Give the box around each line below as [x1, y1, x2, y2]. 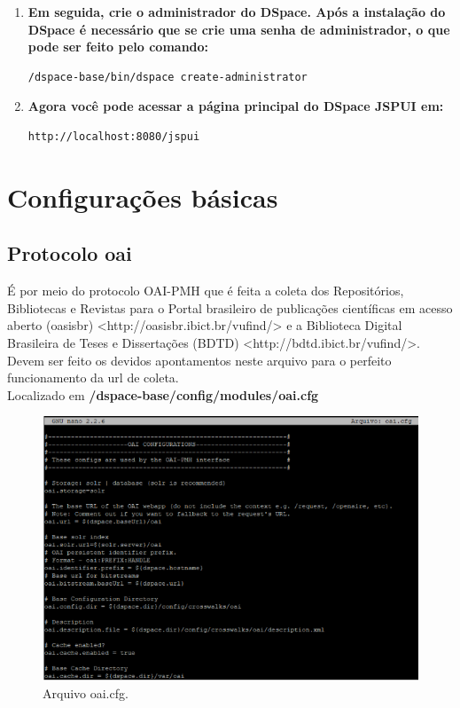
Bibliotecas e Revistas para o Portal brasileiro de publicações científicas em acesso [7, 298, 453, 317]
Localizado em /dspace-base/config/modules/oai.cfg [7, 385, 319, 404]
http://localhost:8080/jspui [27, 130, 200, 143]
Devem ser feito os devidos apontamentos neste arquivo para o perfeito [7, 350, 392, 369]
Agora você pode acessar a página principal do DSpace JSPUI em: [27, 97, 444, 115]
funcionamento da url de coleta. [7, 368, 179, 387]
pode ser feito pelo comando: [27, 37, 209, 56]
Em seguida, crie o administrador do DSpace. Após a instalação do [27, 3, 446, 20]
